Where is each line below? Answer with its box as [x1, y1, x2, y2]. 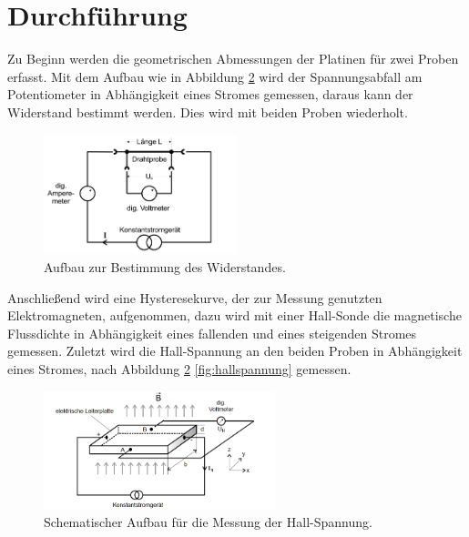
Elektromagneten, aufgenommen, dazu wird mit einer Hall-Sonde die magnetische [7, 306, 462, 325]
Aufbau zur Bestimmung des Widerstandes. [44, 257, 286, 276]
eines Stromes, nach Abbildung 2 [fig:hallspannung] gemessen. [7, 359, 352, 378]
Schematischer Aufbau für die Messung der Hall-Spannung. [44, 512, 372, 532]
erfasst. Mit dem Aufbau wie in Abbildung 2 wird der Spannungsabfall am [7, 66, 423, 86]
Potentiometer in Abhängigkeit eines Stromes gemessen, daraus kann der [7, 85, 413, 104]
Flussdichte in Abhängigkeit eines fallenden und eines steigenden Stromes [7, 323, 417, 342]
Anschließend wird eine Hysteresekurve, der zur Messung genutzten [7, 288, 382, 307]
